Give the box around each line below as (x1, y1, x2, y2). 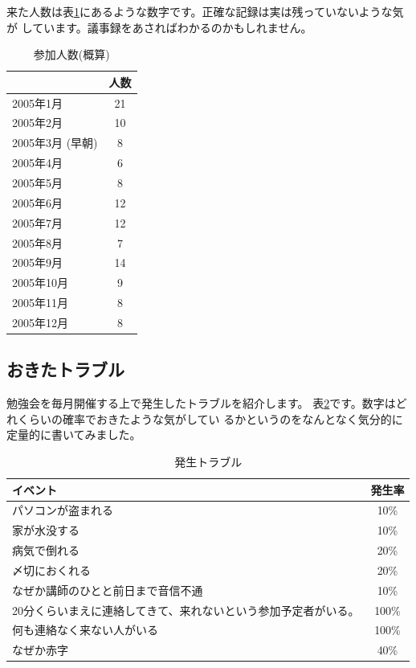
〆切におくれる (12, 561, 91, 578)
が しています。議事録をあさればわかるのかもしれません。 (6, 18, 312, 35)
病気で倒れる (12, 542, 80, 559)
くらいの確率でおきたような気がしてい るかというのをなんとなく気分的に (17, 410, 403, 427)
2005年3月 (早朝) (12, 134, 98, 151)
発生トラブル (174, 453, 243, 469)
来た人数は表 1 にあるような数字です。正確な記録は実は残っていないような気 (6, 3, 404, 19)
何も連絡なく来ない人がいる (12, 621, 158, 638)
